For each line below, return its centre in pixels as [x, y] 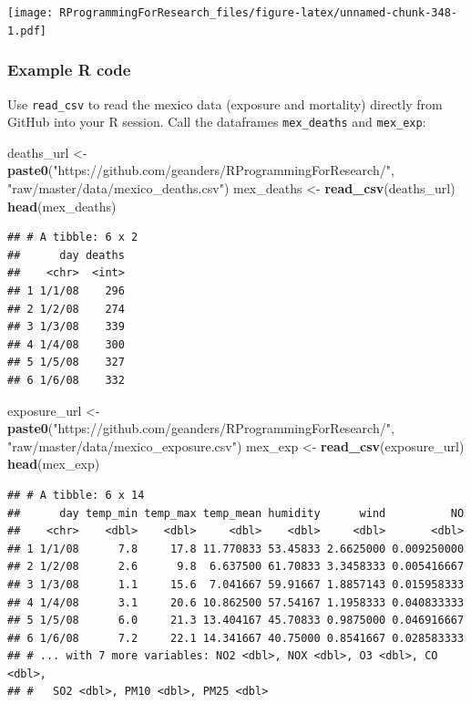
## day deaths [66, 255]
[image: [31, 13]
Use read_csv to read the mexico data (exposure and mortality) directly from [225, 104]
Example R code [69, 70]
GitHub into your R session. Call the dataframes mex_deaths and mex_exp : [217, 122]
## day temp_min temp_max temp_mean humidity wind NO [236, 513]
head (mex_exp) [54, 464]
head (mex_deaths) [62, 206]
